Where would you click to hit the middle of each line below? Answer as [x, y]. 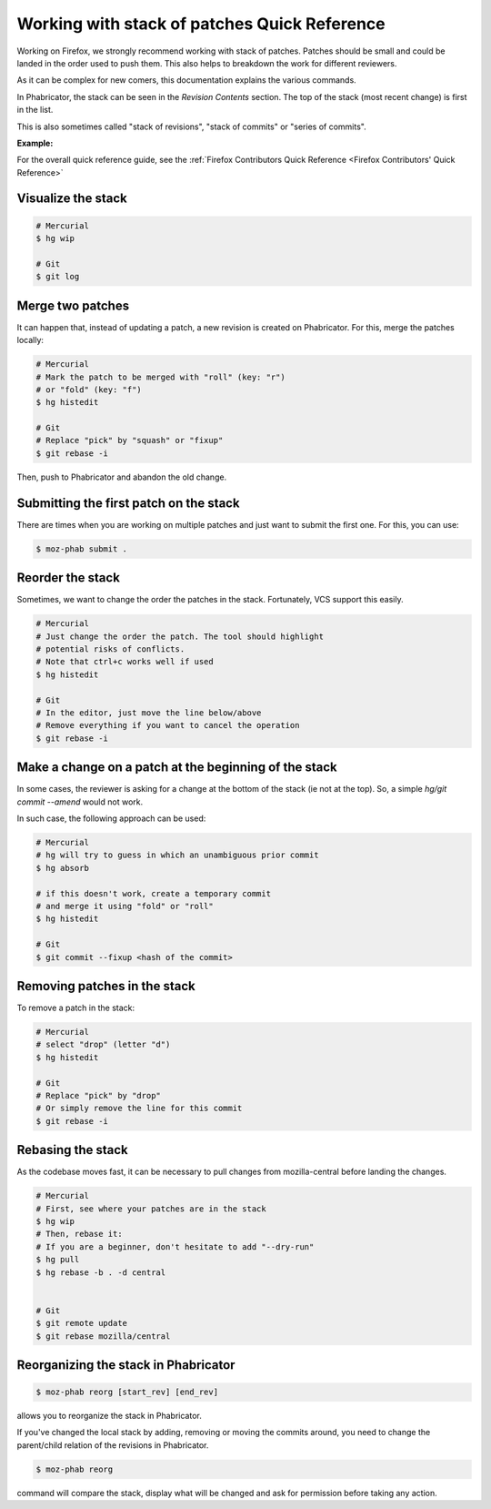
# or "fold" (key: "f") [89, 390]
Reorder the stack [68, 578]
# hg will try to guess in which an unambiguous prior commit [177, 855]
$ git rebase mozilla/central [103, 1336]
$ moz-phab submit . [81, 549]
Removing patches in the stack [106, 986]
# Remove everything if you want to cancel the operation [168, 725]
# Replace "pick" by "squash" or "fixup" [130, 441]
